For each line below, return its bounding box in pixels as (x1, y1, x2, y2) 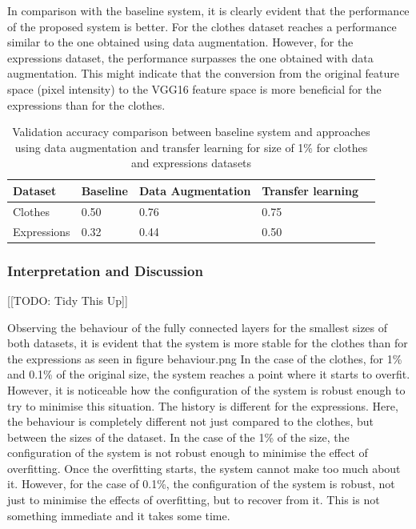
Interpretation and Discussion (7, 260, 203, 280)
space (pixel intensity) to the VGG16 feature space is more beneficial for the (7, 80, 382, 97)
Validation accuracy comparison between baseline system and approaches (12, 123, 370, 140)
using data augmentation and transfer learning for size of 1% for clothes (14, 138, 368, 155)
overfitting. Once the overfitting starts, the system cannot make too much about (7, 459, 401, 476)
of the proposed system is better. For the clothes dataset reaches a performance (7, 18, 397, 34)
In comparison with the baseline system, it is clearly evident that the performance (7, 2, 410, 18)
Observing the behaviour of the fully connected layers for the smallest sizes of (7, 319, 388, 335)
